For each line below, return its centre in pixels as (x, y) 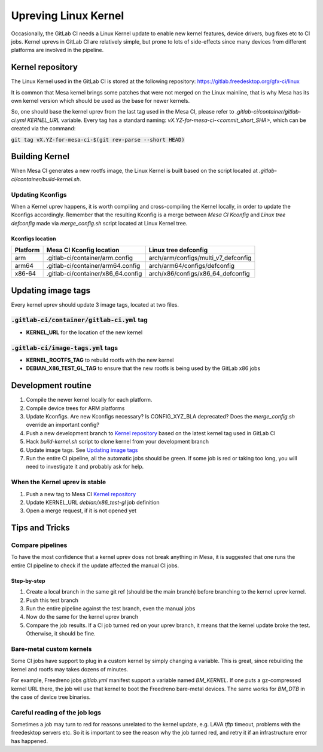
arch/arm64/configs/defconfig (192, 266)
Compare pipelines (39, 545)
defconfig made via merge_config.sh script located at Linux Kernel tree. (99, 223)
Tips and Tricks (40, 528)
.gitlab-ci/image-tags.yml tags (65, 348)
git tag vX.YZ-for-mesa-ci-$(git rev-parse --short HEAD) (98, 140)
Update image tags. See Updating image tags (82, 450)
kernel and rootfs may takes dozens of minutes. (70, 669)
